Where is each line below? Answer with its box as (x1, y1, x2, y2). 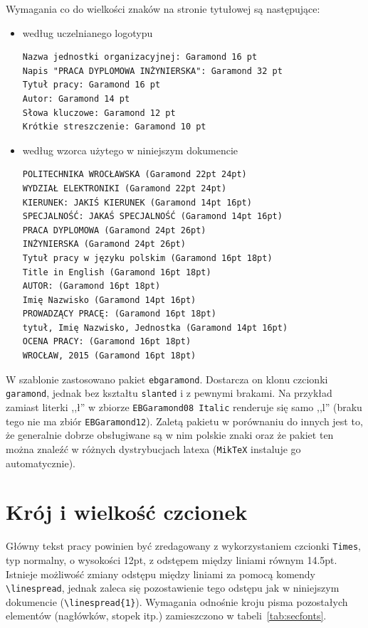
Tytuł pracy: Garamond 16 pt (22, 80, 161, 90)
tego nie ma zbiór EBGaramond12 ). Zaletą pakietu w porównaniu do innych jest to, (6, 413, 363, 428)
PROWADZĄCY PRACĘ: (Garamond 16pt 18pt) (22, 309, 216, 319)
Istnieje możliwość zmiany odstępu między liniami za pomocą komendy (6, 566, 315, 581)
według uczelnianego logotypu (22, 25, 153, 40)
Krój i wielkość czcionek (6, 497, 248, 526)
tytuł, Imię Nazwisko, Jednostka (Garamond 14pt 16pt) (22, 322, 288, 333)
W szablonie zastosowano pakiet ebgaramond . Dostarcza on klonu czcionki (6, 371, 328, 386)
